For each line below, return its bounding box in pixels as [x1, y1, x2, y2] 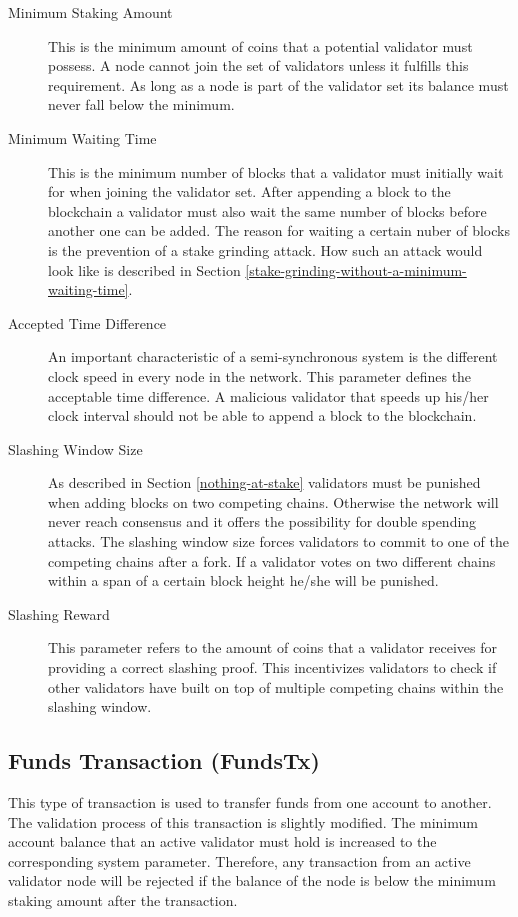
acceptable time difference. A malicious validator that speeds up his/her [48, 385, 489, 406]
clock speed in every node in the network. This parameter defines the [48, 365, 472, 386]
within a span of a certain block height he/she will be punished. [48, 570, 439, 591]
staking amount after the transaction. [8, 889, 238, 910]
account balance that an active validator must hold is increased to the [8, 831, 437, 852]
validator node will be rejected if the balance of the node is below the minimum [8, 870, 496, 891]
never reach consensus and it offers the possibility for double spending [48, 511, 477, 532]
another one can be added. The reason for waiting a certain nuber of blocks [48, 220, 510, 241]
